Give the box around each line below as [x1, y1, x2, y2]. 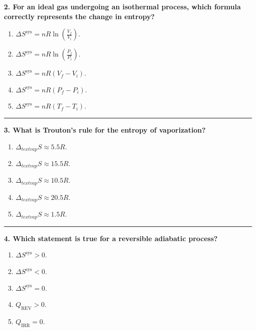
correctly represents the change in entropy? [4, 11, 155, 21]
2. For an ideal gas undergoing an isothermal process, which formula [4, 1, 241, 11]
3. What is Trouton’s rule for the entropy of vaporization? [4, 124, 206, 135]
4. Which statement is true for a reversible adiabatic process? [4, 233, 218, 243]
